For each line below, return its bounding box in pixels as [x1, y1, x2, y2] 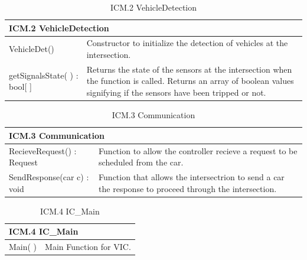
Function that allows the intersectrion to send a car [99, 171, 285, 183]
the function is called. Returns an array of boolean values [86, 74, 294, 87]
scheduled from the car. [99, 156, 184, 168]
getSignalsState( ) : [9, 69, 79, 81]
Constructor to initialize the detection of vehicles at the [86, 37, 288, 49]
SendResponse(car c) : [9, 171, 89, 183]
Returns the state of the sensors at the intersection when [86, 63, 292, 75]
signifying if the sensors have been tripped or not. [86, 86, 266, 99]
